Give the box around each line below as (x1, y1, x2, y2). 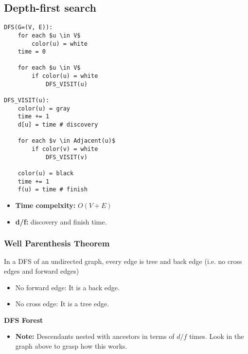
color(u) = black (18, 170, 74, 177)
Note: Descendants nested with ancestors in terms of (15, 331, 175, 341)
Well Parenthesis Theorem (4, 237, 110, 249)
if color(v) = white (32, 146, 98, 153)
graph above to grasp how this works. (15, 340, 127, 351)
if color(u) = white (32, 73, 98, 80)
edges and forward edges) (4, 265, 79, 276)
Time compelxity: (15, 200, 76, 210)
